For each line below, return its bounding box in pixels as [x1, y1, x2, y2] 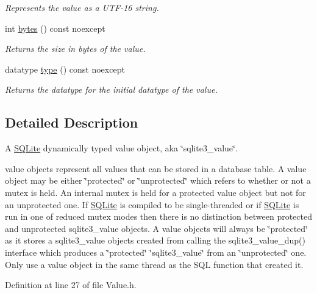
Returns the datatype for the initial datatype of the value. [5, 83, 218, 96]
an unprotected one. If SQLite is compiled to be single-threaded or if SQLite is [5, 198, 299, 211]
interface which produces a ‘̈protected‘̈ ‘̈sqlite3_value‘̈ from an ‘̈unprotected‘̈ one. [5, 245, 307, 258]
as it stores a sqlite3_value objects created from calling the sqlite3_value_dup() [5, 234, 305, 247]
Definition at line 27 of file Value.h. [5, 278, 137, 291]
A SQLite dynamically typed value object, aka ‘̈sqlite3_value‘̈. [5, 142, 238, 154]
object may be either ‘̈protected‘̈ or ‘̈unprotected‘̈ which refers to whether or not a [5, 174, 311, 187]
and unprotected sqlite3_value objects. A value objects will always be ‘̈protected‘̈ [5, 222, 308, 234]
